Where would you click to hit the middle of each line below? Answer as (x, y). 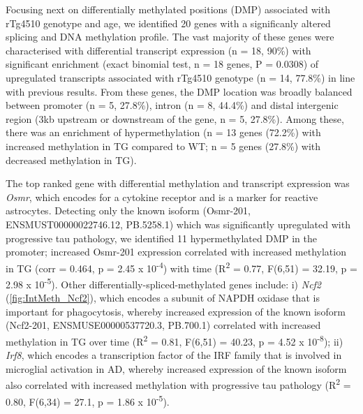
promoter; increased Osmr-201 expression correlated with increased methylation (176, 252)
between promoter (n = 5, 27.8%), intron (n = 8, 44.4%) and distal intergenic (172, 105)
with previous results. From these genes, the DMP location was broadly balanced (179, 91)
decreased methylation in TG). (71, 160)
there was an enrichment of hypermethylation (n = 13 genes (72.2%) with (163, 132)
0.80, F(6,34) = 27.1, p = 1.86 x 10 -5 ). (88, 400)
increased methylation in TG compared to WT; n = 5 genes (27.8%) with (163, 146)
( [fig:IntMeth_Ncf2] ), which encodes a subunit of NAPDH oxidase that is (163, 298)
